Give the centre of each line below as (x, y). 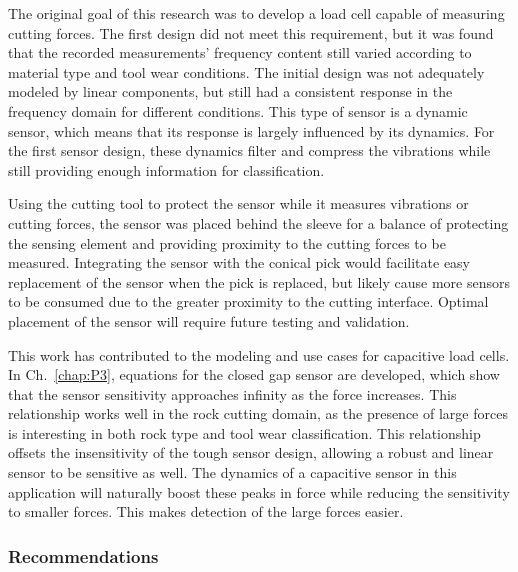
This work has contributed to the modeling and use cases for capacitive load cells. (259, 354)
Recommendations (83, 555)
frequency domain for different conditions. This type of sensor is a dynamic (238, 110)
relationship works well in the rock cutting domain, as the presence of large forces (258, 413)
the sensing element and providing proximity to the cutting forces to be (227, 242)
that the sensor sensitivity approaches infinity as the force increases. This (232, 393)
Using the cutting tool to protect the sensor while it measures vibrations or (238, 203)
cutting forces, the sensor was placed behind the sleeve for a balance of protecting (258, 222)
